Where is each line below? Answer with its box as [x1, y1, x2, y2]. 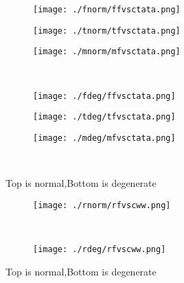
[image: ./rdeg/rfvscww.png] [33, 244, 166, 254]
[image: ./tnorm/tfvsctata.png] [33, 25, 181, 36]
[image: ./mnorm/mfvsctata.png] [33, 47, 181, 57]
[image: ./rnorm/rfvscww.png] [33, 200, 171, 210]
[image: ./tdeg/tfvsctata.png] [33, 112, 176, 122]
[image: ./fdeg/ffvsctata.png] [33, 91, 176, 101]
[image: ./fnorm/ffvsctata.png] [33, 5, 181, 14]
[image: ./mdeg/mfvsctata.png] [33, 133, 176, 143]
